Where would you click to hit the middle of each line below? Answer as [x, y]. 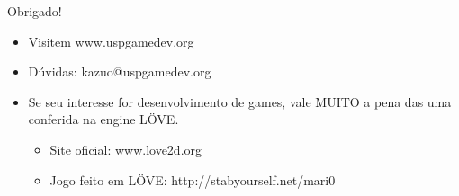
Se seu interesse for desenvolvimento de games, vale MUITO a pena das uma [240, 101]
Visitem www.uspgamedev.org [111, 41]
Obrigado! [35, 11]
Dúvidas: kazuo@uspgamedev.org [120, 71]
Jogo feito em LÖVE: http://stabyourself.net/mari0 [193, 179]
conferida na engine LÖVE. [103, 119]
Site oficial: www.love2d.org [126, 149]
